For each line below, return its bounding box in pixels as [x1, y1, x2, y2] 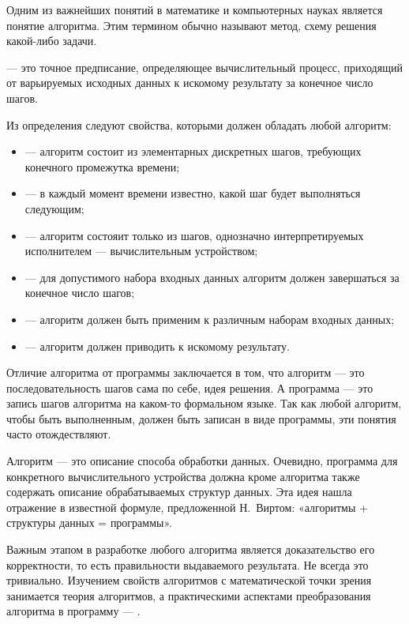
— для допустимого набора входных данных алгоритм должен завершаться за [24, 269, 400, 285]
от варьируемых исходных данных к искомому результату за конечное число [6, 74, 373, 91]
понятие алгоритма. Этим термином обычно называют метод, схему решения [6, 17, 377, 33]
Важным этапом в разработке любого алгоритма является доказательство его [6, 541, 375, 558]
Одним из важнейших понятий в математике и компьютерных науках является [6, 2, 383, 17]
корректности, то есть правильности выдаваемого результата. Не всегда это [6, 556, 369, 573]
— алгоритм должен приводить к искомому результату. [24, 337, 290, 354]
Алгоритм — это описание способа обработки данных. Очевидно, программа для [6, 453, 398, 469]
